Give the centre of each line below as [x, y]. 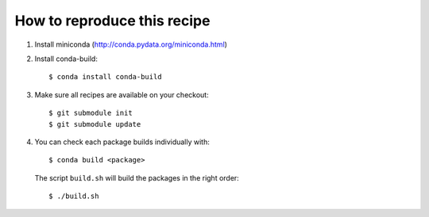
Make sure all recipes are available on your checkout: [122, 94]
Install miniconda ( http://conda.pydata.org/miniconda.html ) [131, 44]
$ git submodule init [91, 113]
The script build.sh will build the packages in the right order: [137, 177]
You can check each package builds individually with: [122, 142]
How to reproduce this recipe [112, 21]
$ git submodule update [95, 124]
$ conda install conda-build [105, 77]
